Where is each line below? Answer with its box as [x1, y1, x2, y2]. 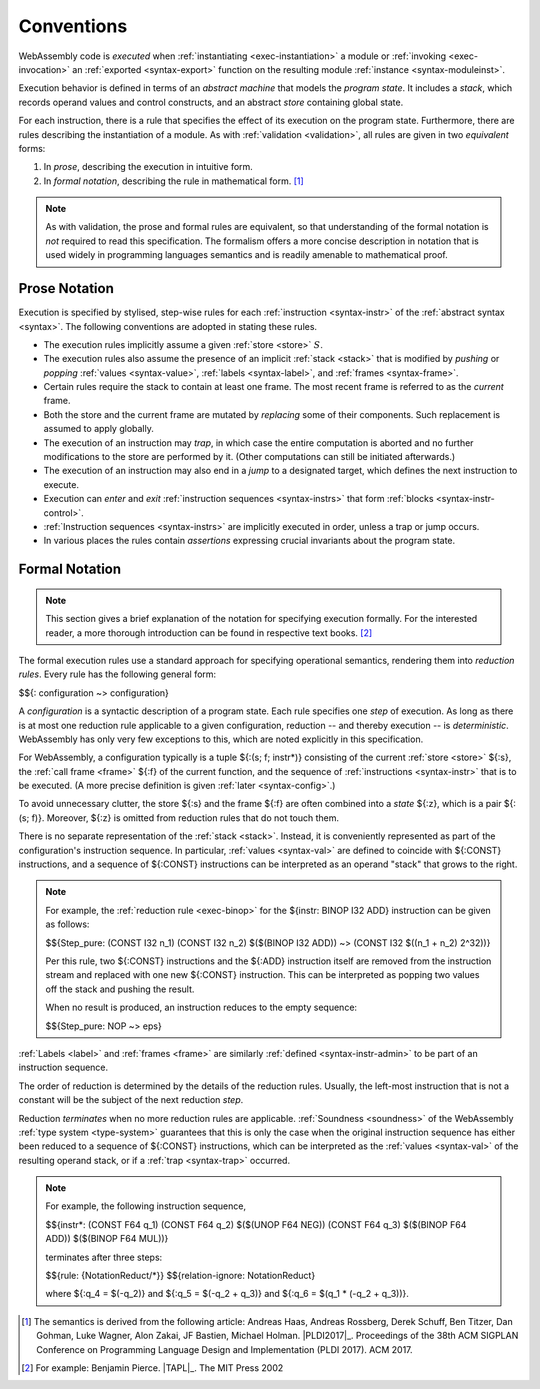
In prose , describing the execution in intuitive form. [43, 161, 254, 173]
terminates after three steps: [45, 1251, 163, 1263]
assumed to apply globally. [43, 423, 154, 435]
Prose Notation [18, 280, 114, 297]
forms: [18, 142, 46, 154]
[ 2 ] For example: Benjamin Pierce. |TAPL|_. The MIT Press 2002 [21, 1361, 284, 1374]
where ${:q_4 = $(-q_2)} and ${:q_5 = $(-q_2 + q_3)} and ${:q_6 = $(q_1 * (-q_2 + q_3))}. [45, 1288, 410, 1300]
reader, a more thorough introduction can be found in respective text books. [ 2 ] [45, 626, 373, 639]
